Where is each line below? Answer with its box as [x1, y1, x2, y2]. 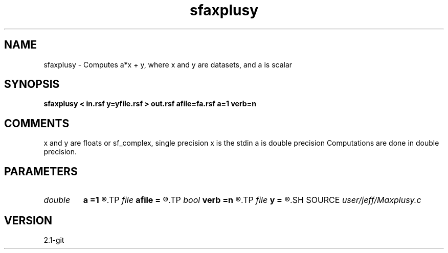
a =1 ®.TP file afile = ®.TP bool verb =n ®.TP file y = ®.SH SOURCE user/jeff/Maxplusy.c [83, 195, 421, 205]
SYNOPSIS [4, 78, 60, 91]
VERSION [4, 214, 53, 227]
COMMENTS [4, 117, 70, 130]
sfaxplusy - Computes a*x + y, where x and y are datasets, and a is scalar [43, 60, 293, 69]
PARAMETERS [4, 165, 78, 178]
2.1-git [43, 235, 64, 244]
